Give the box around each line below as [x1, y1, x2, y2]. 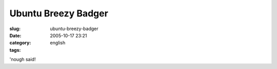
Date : [9, 32, 22, 38]
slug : [9, 26, 21, 32]
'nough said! [9, 56, 36, 62]
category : [9, 40, 31, 46]
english [50, 40, 66, 46]
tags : [9, 47, 21, 53]
